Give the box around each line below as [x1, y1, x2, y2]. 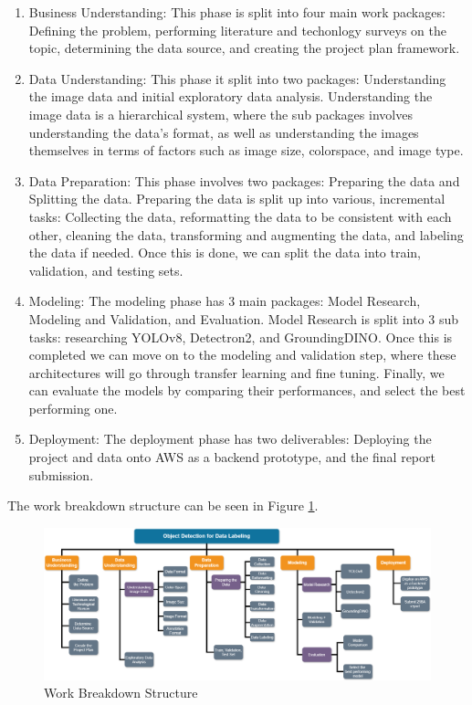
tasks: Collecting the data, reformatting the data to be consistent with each [28, 206, 452, 226]
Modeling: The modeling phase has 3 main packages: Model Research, [28, 291, 421, 310]
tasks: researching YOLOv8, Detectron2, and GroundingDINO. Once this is [28, 327, 453, 346]
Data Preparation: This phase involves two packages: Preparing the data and [28, 171, 460, 190]
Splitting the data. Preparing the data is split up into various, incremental [28, 189, 446, 208]
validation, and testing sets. [28, 260, 184, 279]
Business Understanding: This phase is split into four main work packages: [28, 3, 446, 21]
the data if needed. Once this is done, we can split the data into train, [28, 243, 422, 262]
